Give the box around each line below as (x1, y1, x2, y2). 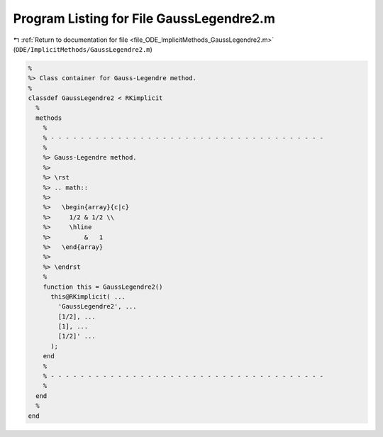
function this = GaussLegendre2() (43, 282, 163, 291)
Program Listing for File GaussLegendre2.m (13, 11, 276, 26)
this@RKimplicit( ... (50, 292, 126, 301)
